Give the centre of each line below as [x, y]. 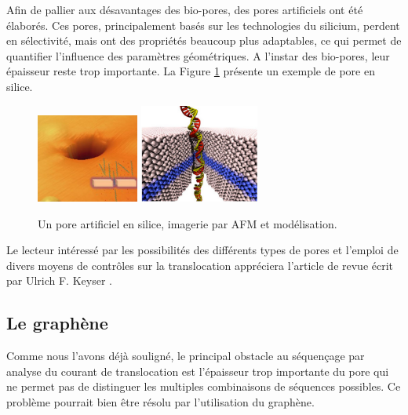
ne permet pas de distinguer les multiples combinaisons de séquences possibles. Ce [204, 386]
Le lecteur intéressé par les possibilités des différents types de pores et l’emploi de [202, 250]
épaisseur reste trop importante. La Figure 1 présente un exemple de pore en [191, 71]
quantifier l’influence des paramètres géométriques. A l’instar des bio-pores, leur [198, 55]
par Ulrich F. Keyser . [59, 280]
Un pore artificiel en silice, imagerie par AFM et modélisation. [188, 223]
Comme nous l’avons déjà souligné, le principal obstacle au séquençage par [186, 356]
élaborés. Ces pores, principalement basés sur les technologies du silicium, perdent [203, 25]
